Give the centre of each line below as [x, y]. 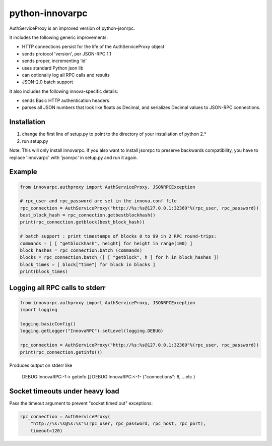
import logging [39, 310]
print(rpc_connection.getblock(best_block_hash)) [82, 222]
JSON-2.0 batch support [47, 82]
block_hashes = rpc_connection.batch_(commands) [81, 250]
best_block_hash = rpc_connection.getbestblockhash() [88, 215]
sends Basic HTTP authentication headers [65, 100]
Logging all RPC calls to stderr [57, 288]
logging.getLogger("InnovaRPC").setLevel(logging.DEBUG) [92, 331]
